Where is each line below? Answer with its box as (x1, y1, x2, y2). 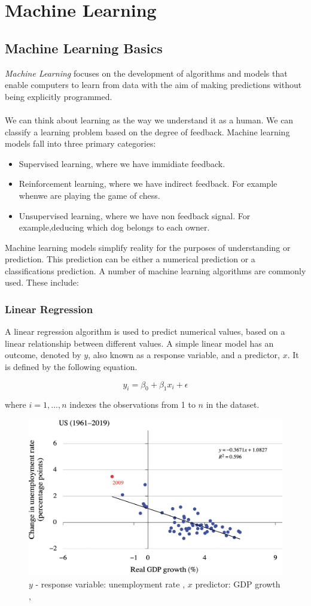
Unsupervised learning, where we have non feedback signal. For (19, 209, 251, 222)
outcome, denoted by (5, 349, 81, 361)
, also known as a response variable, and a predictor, (88, 349, 280, 361)
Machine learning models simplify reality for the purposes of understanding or (5, 241, 291, 253)
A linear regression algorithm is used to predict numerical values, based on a (5, 325, 285, 338)
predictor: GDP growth (195, 577, 280, 590)
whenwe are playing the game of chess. (19, 189, 160, 201)
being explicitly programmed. (5, 90, 112, 102)
